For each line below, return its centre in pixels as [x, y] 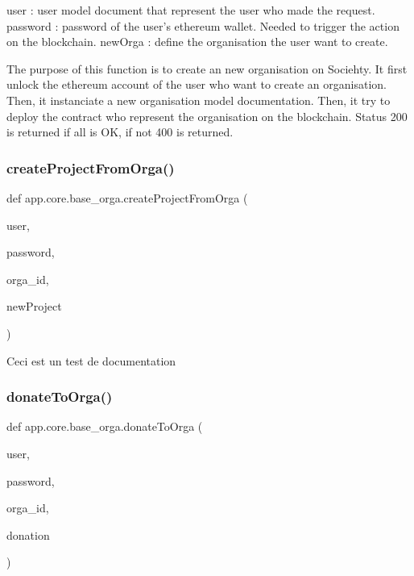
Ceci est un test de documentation [91, 360]
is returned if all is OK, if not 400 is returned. [120, 132]
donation [28, 534]
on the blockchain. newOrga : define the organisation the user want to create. [197, 42]
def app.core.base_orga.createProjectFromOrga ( [127, 197]
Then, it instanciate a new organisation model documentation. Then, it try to [199, 100]
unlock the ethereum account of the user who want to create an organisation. [197, 84]
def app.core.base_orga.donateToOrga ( [105, 426]
